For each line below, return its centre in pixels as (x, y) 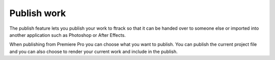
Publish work (38, 13)
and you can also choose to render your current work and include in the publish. (93, 51)
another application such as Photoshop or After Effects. (67, 35)
